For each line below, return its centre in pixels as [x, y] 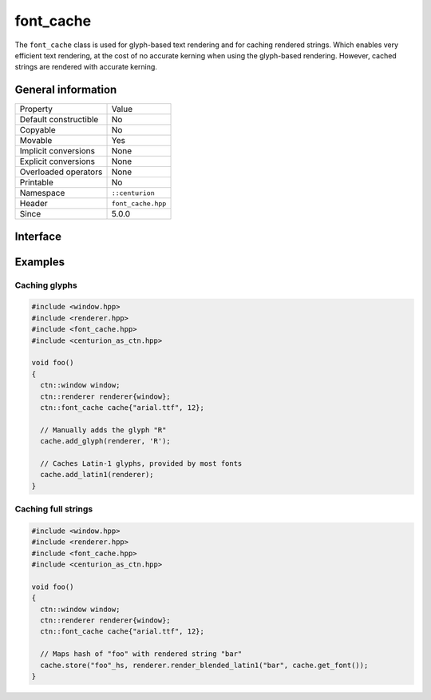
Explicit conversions [57, 161]
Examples [40, 262]
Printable [36, 182]
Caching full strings [54, 509]
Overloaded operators [61, 172]
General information [66, 90]
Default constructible [59, 120]
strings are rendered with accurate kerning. [86, 67]
